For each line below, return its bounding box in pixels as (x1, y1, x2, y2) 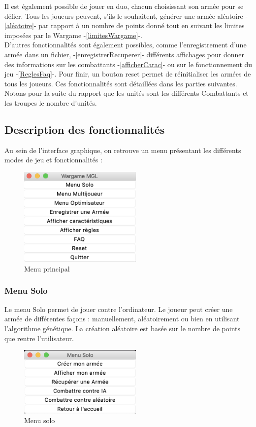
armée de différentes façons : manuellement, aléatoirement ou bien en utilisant (4, 313, 240, 324)
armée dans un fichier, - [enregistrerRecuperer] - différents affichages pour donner (4, 49, 245, 59)
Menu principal (24, 263, 70, 273)
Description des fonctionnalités (4, 121, 165, 137)
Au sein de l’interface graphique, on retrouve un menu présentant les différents (4, 145, 241, 155)
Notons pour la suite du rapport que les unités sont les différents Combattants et (4, 88, 249, 98)
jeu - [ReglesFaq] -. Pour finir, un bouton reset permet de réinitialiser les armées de (4, 69, 251, 79)
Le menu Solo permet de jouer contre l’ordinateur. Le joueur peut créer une (4, 304, 233, 314)
